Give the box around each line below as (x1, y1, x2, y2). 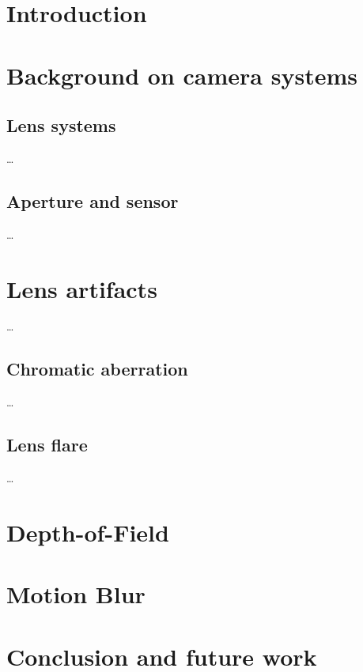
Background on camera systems (6, 59, 357, 91)
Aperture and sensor (6, 188, 179, 213)
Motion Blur (6, 578, 146, 610)
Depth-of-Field (6, 515, 169, 548)
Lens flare (6, 432, 88, 457)
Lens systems (6, 113, 116, 138)
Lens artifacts (6, 272, 157, 304)
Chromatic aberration (6, 357, 188, 381)
